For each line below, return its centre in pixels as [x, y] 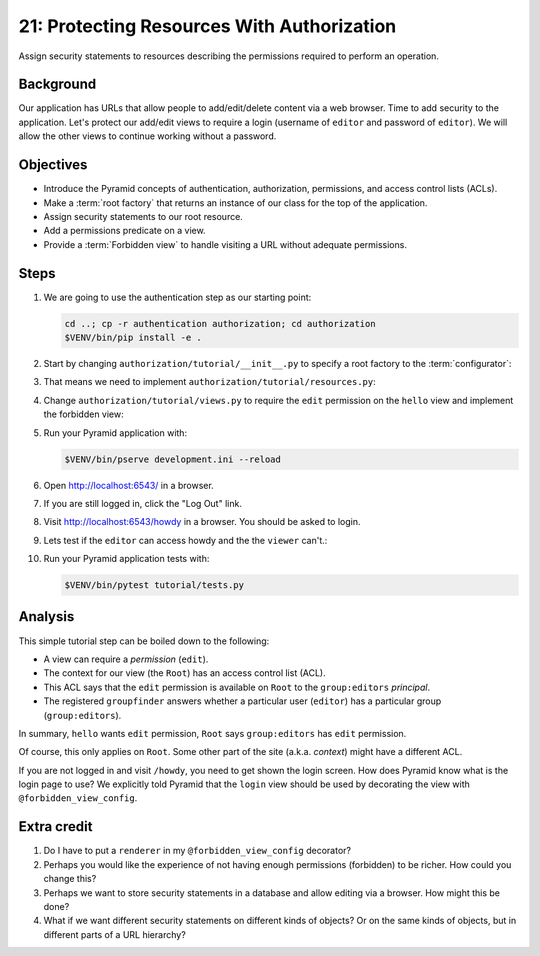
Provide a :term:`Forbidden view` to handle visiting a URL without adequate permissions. [225, 244]
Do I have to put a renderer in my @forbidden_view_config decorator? [197, 851]
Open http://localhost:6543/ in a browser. [128, 485]
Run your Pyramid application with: [115, 432]
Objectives [53, 165]
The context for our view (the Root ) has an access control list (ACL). [184, 673]
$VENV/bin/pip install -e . [133, 337]
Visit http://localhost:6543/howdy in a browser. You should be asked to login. [202, 522]
